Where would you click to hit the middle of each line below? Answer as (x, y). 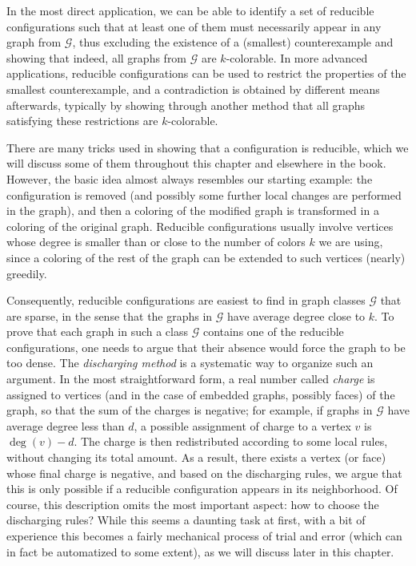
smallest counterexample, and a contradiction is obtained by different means (193, 89)
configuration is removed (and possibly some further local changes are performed (204, 194)
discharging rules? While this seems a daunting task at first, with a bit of (186, 520)
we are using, (351, 242)
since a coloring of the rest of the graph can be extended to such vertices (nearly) (206, 257)
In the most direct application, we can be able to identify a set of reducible (190, 10)
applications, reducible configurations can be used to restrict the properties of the (206, 73)
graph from (34, 42)
